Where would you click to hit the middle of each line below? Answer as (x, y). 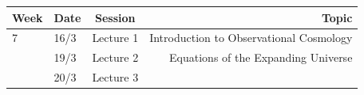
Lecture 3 (115, 77)
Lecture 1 (115, 38)
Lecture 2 (115, 57)
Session (115, 17)
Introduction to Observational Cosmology (251, 38)
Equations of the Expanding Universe (261, 57)
